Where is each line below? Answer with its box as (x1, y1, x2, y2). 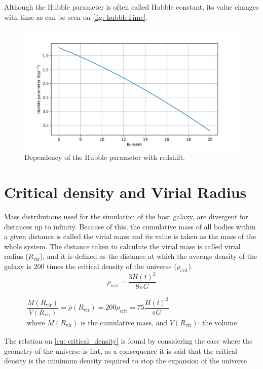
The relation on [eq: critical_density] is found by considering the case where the (4, 335, 253, 346)
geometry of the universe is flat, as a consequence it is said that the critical (4, 345, 237, 356)
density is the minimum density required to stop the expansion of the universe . (4, 355, 251, 366)
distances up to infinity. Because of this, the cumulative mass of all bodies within (4, 221, 256, 231)
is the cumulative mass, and (81, 319, 168, 327)
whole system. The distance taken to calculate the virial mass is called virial (4, 241, 241, 251)
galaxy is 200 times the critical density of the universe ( (4, 260, 177, 271)
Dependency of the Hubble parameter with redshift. (24, 152, 185, 162)
